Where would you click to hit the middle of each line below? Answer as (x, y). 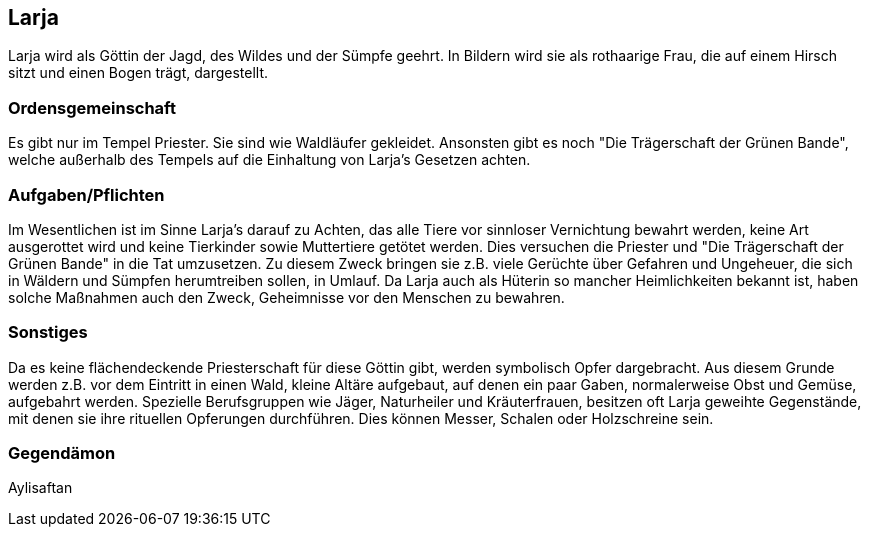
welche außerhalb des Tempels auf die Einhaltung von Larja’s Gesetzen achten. (269, 160)
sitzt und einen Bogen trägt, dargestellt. (138, 73)
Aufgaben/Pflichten (86, 194)
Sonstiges (48, 332)
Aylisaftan (40, 488)
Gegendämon (62, 453)
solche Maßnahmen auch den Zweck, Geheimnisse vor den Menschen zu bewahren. (286, 297)
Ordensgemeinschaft (92, 107)
